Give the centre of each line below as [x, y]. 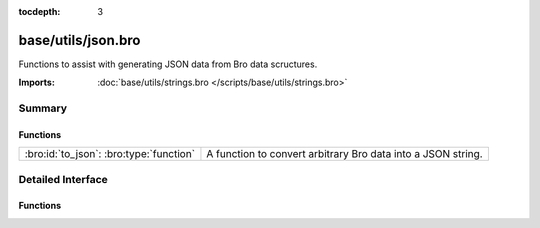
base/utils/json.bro [79, 40]
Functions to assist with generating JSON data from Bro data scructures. [168, 64]
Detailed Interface [63, 179]
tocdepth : [39, 11]
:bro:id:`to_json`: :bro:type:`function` [109, 154]
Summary [43, 108]
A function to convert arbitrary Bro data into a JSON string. [345, 154]
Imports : [36, 82]
